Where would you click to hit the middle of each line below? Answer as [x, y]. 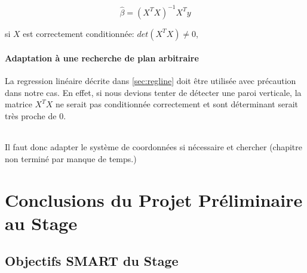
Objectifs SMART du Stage [92, 261]
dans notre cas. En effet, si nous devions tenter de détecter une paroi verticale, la [153, 92]
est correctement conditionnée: [79, 33]
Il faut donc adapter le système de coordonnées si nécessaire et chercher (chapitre [154, 147]
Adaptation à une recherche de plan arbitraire [102, 58]
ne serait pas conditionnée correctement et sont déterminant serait [177, 104]
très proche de [31, 116]
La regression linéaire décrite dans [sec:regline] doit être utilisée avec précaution [151, 81]
